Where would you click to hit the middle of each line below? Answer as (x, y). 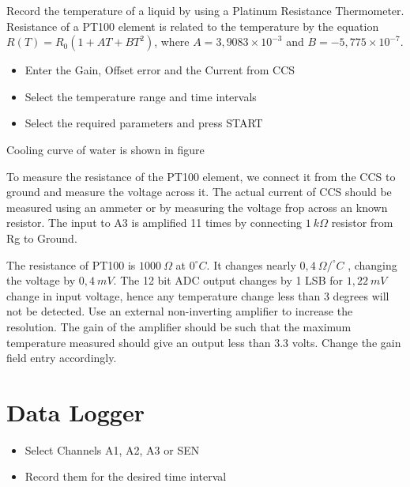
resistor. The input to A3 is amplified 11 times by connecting (154, 223)
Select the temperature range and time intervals (141, 96)
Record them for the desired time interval (126, 476)
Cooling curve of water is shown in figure (105, 149)
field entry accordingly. (62, 358)
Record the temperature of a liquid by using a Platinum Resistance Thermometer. (205, 10)
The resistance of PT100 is (71, 264)
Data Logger (75, 411)
